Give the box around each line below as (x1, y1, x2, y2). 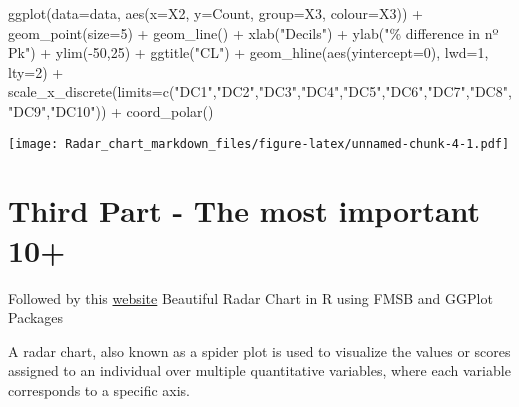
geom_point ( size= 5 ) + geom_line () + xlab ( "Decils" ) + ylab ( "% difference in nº (8, 22, 499, 43)
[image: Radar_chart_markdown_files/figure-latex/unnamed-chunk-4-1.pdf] (8, 136, 510, 151)
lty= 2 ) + (8, 61, 64, 82)
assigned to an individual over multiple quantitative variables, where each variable (8, 360, 511, 381)
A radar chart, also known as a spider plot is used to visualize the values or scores (8, 340, 511, 361)
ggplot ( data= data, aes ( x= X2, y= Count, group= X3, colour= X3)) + (8, 3, 423, 23)
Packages (8, 307, 64, 328)
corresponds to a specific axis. (8, 379, 190, 400)
